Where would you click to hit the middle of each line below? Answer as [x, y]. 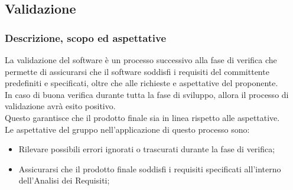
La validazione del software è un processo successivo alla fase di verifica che [141, 60]
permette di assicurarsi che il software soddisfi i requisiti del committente [137, 71]
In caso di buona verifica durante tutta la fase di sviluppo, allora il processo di [147, 94]
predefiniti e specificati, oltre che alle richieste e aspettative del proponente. [141, 83]
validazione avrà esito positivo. [60, 106]
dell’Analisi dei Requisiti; [64, 180]
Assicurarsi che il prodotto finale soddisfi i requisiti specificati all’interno [150, 168]
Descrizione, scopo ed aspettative [86, 37]
